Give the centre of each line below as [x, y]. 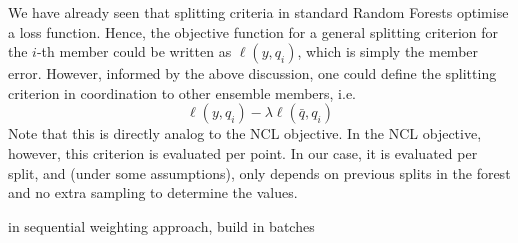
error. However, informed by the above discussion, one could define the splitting [252, 73]
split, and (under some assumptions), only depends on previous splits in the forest [259, 172]
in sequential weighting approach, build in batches [161, 225]
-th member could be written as [134, 51]
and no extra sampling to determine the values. [153, 192]
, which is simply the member [388, 51]
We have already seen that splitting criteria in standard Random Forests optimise [258, 12]
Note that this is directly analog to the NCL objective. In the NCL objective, [245, 133]
